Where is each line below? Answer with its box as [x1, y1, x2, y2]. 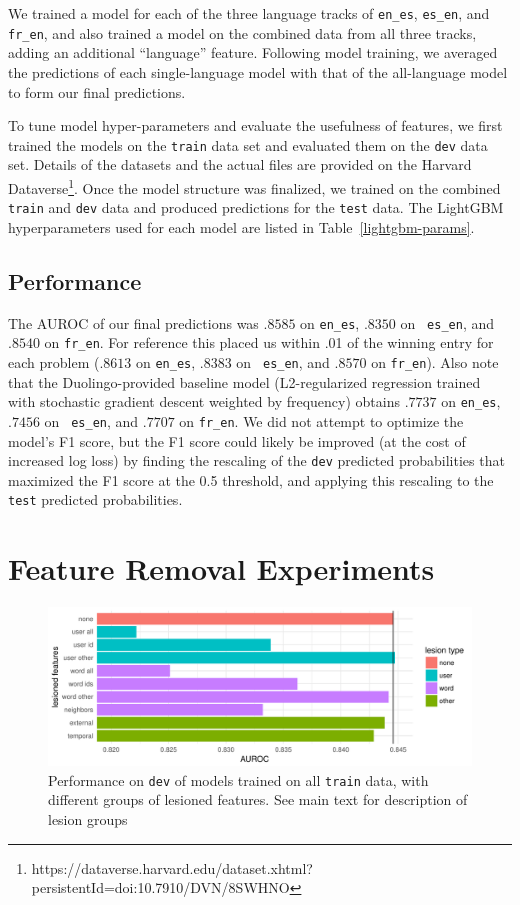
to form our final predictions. [8, 81, 186, 102]
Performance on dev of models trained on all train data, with [48, 769, 429, 790]
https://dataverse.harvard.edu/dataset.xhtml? [31, 857, 313, 878]
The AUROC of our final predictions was [8, 312, 259, 333]
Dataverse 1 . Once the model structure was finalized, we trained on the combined [8, 174, 501, 198]
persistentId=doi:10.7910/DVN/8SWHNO [31, 877, 290, 898]
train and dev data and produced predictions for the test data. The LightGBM [8, 197, 504, 218]
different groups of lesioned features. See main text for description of [48, 789, 468, 810]
